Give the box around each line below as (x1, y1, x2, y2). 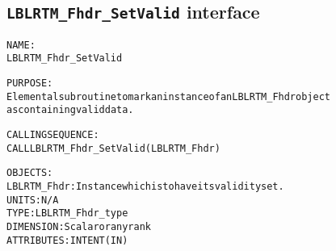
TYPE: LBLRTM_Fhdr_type (6, 207, 128, 220)
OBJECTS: (6, 167, 53, 179)
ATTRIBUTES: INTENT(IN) (6, 234, 128, 246)
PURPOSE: (6, 77, 53, 90)
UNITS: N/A (6, 194, 59, 206)
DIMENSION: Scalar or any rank (6, 221, 151, 232)
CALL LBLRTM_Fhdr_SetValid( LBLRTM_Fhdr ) (6, 142, 220, 154)
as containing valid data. (6, 104, 134, 116)
